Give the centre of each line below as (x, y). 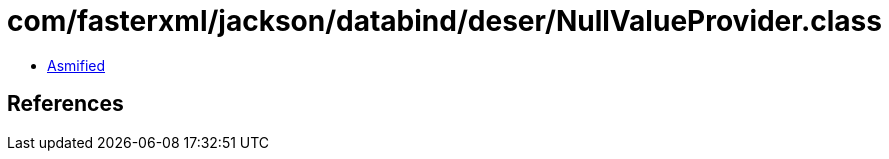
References (65, 104)
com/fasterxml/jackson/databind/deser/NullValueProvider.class (444, 21)
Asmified (76, 65)
